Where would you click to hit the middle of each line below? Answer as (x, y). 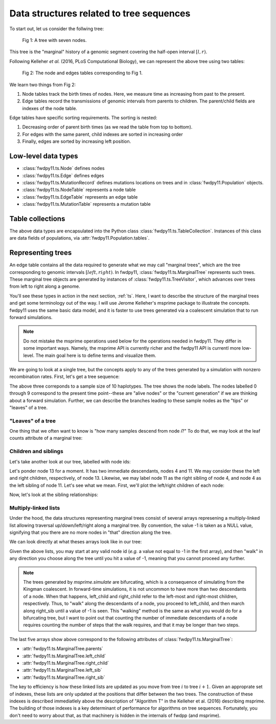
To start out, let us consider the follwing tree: (57, 29)
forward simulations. (31, 317)
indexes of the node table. (50, 108)
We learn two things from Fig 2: (43, 84)
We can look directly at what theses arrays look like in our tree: (76, 542)
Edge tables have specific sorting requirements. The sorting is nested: (83, 118)
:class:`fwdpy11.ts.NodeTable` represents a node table (79, 190)
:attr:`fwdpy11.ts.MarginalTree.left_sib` (62, 670)
